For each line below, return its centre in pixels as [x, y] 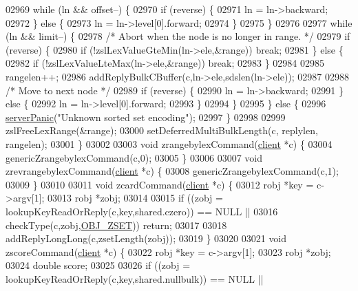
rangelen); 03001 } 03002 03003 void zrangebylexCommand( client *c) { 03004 [169, 143]
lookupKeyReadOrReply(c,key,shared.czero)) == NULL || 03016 [142, 211]
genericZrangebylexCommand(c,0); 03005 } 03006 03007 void [134, 157]
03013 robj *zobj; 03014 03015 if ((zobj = [135, 198]
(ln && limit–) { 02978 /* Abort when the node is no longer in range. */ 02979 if [178, 36]
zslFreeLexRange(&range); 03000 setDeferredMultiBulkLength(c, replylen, [162, 130]
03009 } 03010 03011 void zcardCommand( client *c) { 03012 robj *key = [160, 184]
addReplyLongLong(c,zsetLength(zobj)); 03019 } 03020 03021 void [146, 238]
